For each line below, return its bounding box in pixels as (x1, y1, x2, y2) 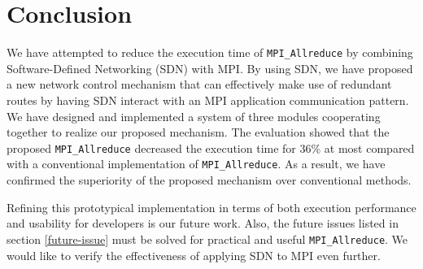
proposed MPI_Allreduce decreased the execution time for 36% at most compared (7, 139, 415, 156)
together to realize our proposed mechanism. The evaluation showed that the (7, 124, 390, 141)
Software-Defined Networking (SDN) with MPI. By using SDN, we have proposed (7, 59, 413, 76)
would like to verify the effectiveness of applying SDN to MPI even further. (7, 246, 381, 263)
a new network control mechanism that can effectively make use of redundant (7, 76, 392, 93)
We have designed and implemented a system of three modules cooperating (7, 107, 381, 124)
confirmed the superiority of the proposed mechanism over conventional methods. (7, 171, 412, 189)
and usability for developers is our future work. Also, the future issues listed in (7, 215, 399, 232)
